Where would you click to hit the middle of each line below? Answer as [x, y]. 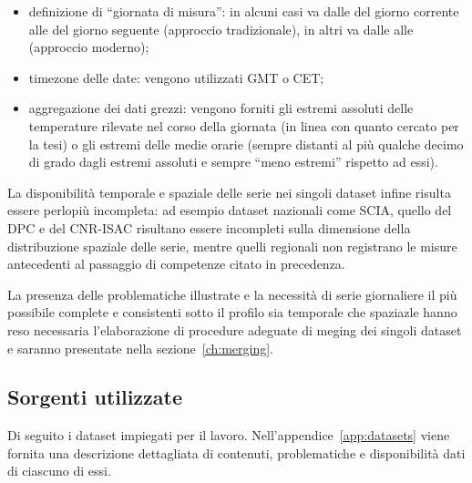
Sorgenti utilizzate [95, 397]
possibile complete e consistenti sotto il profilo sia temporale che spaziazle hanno [232, 312]
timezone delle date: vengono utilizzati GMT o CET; [176, 77]
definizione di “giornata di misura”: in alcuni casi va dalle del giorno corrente [244, 11]
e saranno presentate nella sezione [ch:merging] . [141, 348]
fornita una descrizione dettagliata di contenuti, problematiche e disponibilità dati [236, 452]
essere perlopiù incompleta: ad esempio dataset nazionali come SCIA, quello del [230, 210]
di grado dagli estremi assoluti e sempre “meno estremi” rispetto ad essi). [233, 162]
